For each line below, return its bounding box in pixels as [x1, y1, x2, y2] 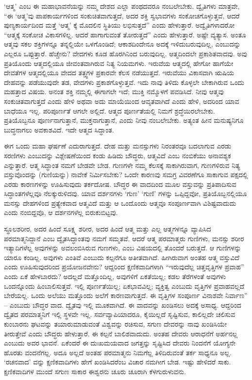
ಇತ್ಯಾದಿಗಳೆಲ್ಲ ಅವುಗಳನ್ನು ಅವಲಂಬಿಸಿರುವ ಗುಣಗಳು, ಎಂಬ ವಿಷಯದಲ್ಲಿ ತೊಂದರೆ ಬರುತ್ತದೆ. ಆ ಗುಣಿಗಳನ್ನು [4, 243, 241, 253]
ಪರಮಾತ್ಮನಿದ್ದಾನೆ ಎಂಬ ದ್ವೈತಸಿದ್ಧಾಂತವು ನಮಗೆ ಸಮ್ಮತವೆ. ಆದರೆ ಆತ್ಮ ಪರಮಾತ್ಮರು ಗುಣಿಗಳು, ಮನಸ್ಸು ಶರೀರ [4, 233, 244, 243]
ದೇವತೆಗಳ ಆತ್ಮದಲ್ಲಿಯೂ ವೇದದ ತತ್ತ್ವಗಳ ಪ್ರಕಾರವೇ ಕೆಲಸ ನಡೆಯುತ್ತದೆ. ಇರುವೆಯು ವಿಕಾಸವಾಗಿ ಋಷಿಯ [4, 67, 235, 78]
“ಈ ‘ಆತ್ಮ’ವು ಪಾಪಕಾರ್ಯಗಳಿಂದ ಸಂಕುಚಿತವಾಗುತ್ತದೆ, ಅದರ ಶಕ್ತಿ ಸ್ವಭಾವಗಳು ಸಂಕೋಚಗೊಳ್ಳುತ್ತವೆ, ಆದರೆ [4, 10, 240, 20]
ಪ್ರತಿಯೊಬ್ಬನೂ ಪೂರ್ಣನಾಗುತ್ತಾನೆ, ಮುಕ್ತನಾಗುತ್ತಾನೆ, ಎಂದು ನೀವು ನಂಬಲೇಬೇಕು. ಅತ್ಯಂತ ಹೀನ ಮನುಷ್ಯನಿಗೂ [4, 115, 244, 125]
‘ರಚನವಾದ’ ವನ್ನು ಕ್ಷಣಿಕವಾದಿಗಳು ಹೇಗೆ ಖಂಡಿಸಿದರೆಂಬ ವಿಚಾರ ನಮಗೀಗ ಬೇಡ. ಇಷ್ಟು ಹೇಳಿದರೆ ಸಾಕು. [4, 357, 231, 367]
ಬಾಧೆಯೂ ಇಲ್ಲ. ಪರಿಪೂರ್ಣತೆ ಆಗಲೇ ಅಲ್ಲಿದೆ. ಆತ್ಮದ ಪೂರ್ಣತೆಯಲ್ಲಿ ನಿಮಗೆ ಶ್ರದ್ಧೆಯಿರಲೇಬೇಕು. [4, 105, 215, 116]
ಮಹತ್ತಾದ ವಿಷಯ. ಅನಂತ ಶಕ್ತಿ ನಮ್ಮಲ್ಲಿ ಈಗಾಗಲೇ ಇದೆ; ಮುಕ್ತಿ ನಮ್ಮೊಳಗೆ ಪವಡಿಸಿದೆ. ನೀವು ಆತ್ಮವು [4, 86, 224, 97]
